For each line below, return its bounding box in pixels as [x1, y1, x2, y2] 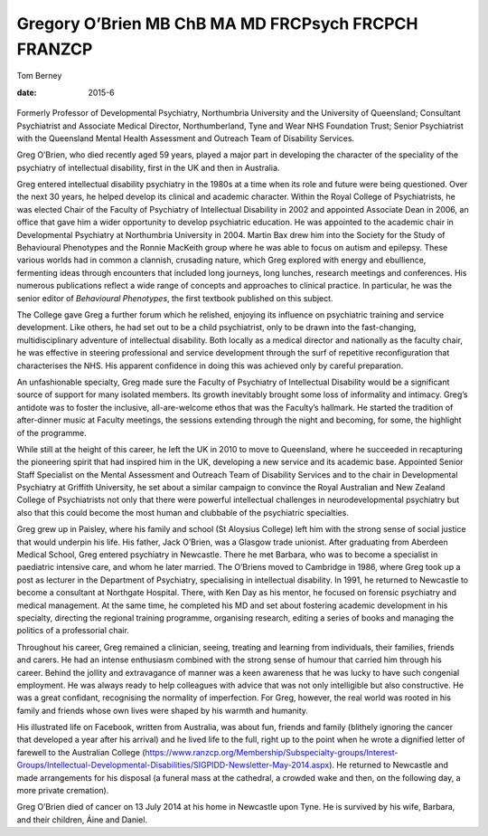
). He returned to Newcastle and [328, 760, 449, 771]
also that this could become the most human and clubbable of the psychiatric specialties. [16, 507, 350, 518]
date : [16, 87, 37, 98]
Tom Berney [16, 71, 62, 81]
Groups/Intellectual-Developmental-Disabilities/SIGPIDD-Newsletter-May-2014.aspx [16, 760, 330, 771]
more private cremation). [16, 785, 109, 796]
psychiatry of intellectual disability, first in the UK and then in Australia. [16, 162, 280, 173]
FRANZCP [16, 39, 93, 59]
